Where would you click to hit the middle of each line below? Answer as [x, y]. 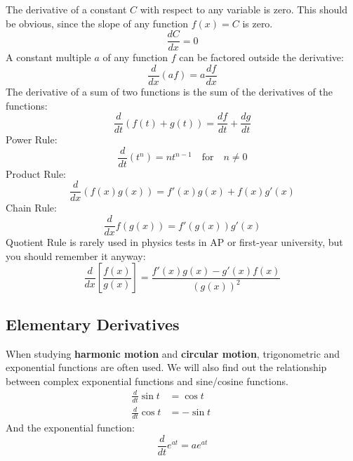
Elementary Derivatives [93, 324]
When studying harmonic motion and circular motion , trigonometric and [173, 353]
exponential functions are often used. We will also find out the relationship [166, 367]
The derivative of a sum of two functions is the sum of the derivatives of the [169, 91]
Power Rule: [32, 139]
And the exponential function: [70, 428]
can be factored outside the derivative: [261, 57]
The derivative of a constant [66, 9]
